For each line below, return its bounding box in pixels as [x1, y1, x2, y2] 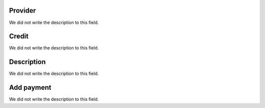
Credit [9, 32, 29, 41]
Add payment [9, 84, 52, 92]
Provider [9, 6, 36, 15]
